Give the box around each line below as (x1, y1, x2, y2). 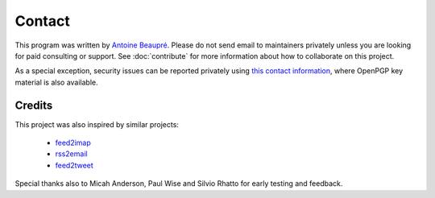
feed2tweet (55, 160, 94, 170)
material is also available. (14, 77, 98, 87)
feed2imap (55, 138, 92, 148)
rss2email (55, 149, 88, 159)
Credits (14, 98, 53, 112)
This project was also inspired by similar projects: (14, 119, 179, 129)
